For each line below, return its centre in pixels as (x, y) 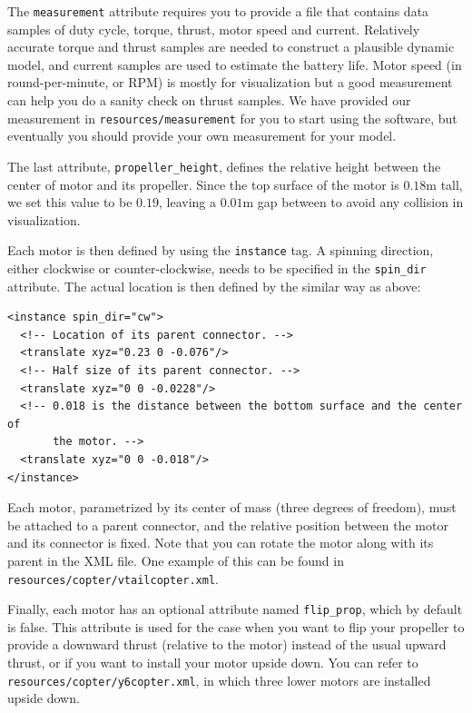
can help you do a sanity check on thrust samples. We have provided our (209, 100)
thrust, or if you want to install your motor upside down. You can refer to (213, 663)
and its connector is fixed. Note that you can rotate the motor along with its (221, 543)
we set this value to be (70, 202)
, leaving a (187, 202)
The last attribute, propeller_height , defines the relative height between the (224, 166)
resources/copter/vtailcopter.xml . (113, 578)
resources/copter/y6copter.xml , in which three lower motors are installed (219, 680)
